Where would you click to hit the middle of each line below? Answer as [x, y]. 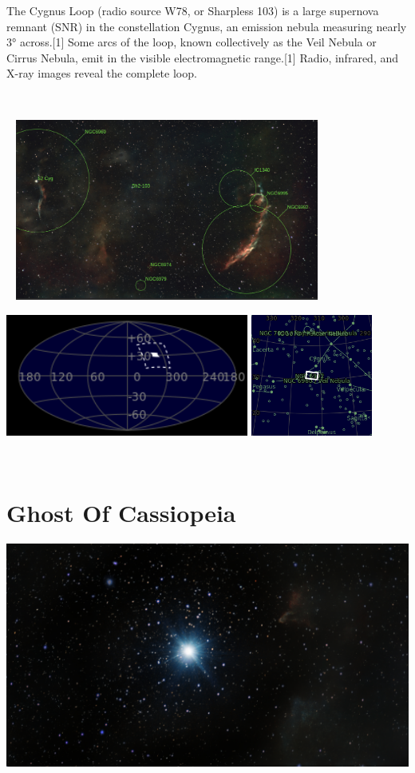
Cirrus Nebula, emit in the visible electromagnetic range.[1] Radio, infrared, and [203, 57]
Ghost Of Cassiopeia [121, 513]
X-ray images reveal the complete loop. [102, 73]
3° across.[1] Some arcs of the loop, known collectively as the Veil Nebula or [192, 42]
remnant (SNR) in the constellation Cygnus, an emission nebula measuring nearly [207, 26]
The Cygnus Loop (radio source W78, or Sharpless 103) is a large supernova [193, 10]
